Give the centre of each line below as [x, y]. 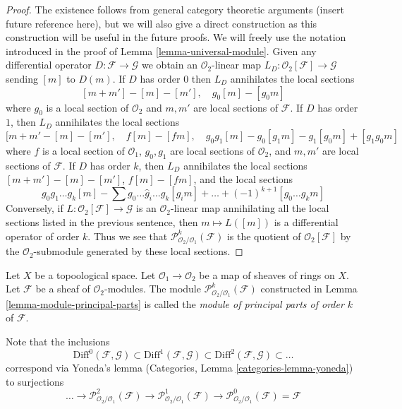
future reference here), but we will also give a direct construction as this [162, 23]
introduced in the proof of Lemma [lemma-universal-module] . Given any [161, 51]
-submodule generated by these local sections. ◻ [138, 251]
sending [22, 78]
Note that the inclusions [58, 341]
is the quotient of [264, 236]
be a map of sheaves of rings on [267, 274]
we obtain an [170, 65]
